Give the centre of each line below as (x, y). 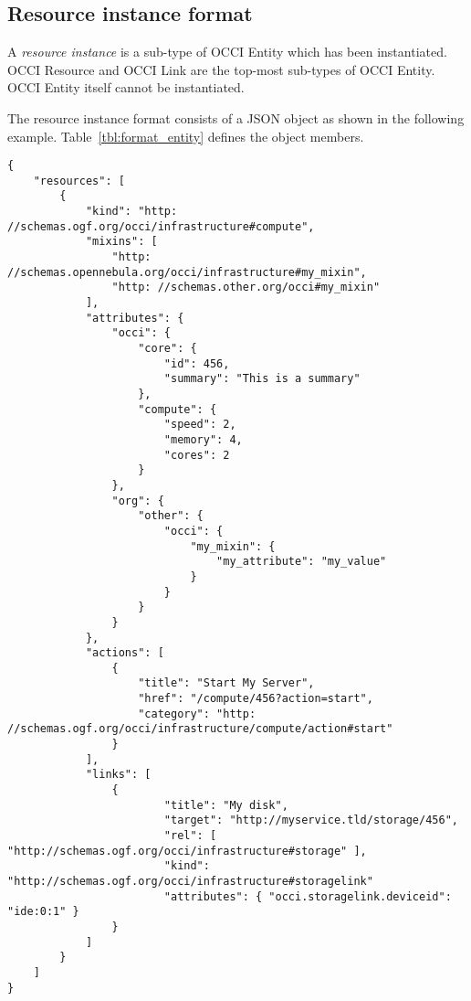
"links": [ (118, 775)
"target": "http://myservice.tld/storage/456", (311, 820)
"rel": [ (190, 836)
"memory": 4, (203, 439)
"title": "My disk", (226, 805)
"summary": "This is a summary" (262, 379)
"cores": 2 (197, 455)
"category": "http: (197, 713)
